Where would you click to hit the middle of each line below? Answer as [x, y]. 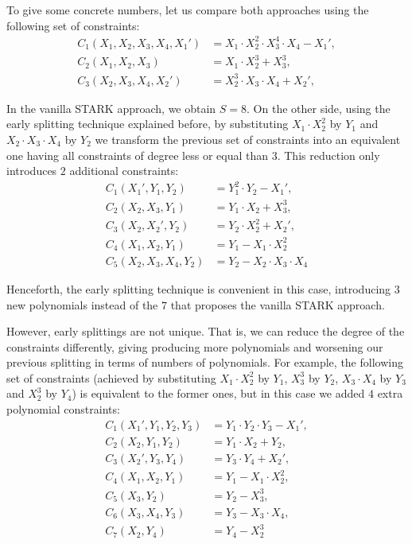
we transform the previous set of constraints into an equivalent [248, 139]
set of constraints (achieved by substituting [111, 377]
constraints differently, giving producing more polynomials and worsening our [195, 346]
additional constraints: [124, 171]
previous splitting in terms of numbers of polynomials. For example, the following [205, 362]
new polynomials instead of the [82, 304]
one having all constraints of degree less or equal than [138, 155]
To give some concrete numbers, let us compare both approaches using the [188, 10]
